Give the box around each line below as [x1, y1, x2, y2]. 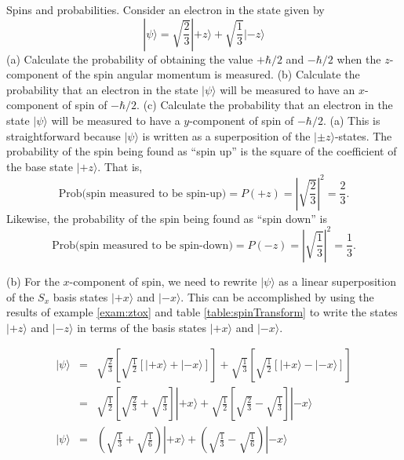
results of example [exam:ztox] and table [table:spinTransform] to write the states [6, 304, 398, 320]
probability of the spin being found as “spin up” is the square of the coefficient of [6, 143, 397, 159]
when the [337, 50, 381, 67]
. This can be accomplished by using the [180, 288, 374, 305]
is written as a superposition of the [142, 127, 311, 144]
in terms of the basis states [77, 319, 207, 335]
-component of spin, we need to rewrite [69, 272, 257, 289]
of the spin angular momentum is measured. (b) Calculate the [62, 66, 360, 82]
